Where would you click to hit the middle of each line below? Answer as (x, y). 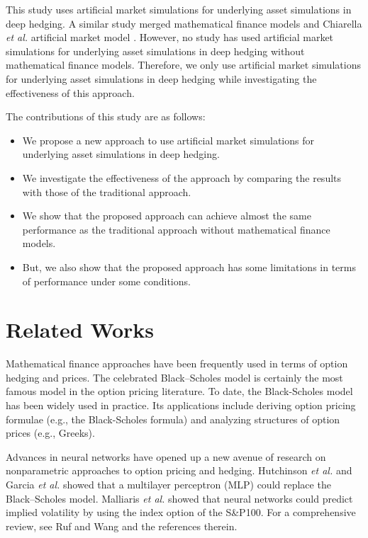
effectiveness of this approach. (70, 92)
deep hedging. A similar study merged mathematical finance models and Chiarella (184, 23)
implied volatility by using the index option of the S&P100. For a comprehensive (181, 512)
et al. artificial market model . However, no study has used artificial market (170, 37)
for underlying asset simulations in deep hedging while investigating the (161, 78)
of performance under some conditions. (106, 281)
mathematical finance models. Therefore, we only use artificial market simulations (183, 65)
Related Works (80, 330)
